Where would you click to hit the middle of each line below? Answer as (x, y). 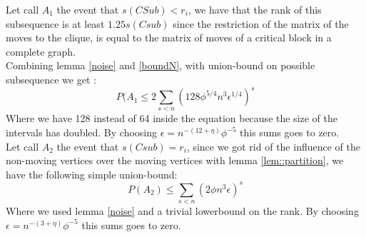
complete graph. (41, 51)
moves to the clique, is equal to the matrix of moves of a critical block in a (169, 37)
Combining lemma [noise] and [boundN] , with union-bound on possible (161, 65)
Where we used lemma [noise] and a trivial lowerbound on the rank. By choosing (182, 211)
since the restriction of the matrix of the (261, 23)
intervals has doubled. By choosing (82, 132)
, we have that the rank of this (255, 9)
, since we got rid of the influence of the (273, 146)
